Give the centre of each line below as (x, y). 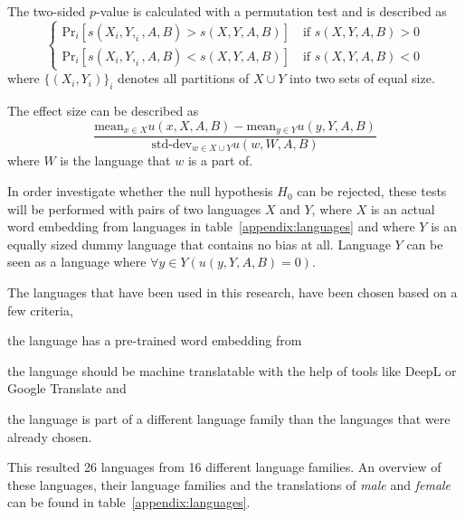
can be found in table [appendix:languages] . (129, 502)
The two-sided (47, 11)
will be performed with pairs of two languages (134, 208)
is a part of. (220, 160)
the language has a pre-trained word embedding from (155, 340)
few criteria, (40, 310)
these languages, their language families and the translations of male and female (229, 484)
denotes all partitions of (184, 78)
